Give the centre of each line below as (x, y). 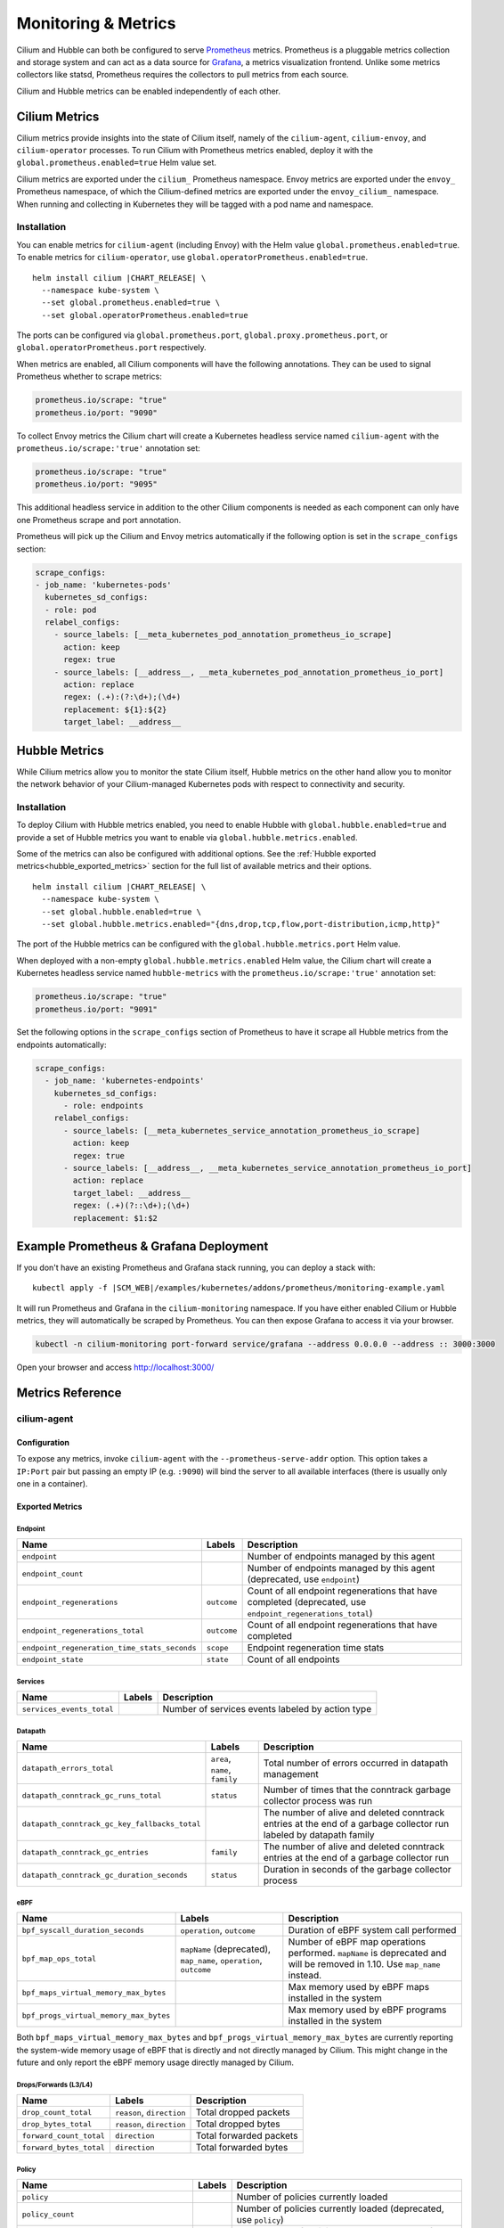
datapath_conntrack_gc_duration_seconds (105, 1875)
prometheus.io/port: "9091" (96, 1009)
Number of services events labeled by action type (267, 1709)
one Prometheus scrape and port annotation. (99, 520)
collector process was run (318, 1801)
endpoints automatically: (61, 1044)
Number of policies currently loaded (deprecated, (340, 2208)
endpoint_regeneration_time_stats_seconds (109, 1647)
